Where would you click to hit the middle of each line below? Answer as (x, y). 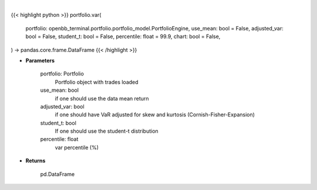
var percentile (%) (77, 147)
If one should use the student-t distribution (107, 131)
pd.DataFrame (58, 174)
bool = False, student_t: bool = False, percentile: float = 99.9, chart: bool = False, (123, 37)
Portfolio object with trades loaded (97, 82)
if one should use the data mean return (102, 98)
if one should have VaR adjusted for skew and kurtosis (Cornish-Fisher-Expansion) (155, 115)
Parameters (40, 60)
